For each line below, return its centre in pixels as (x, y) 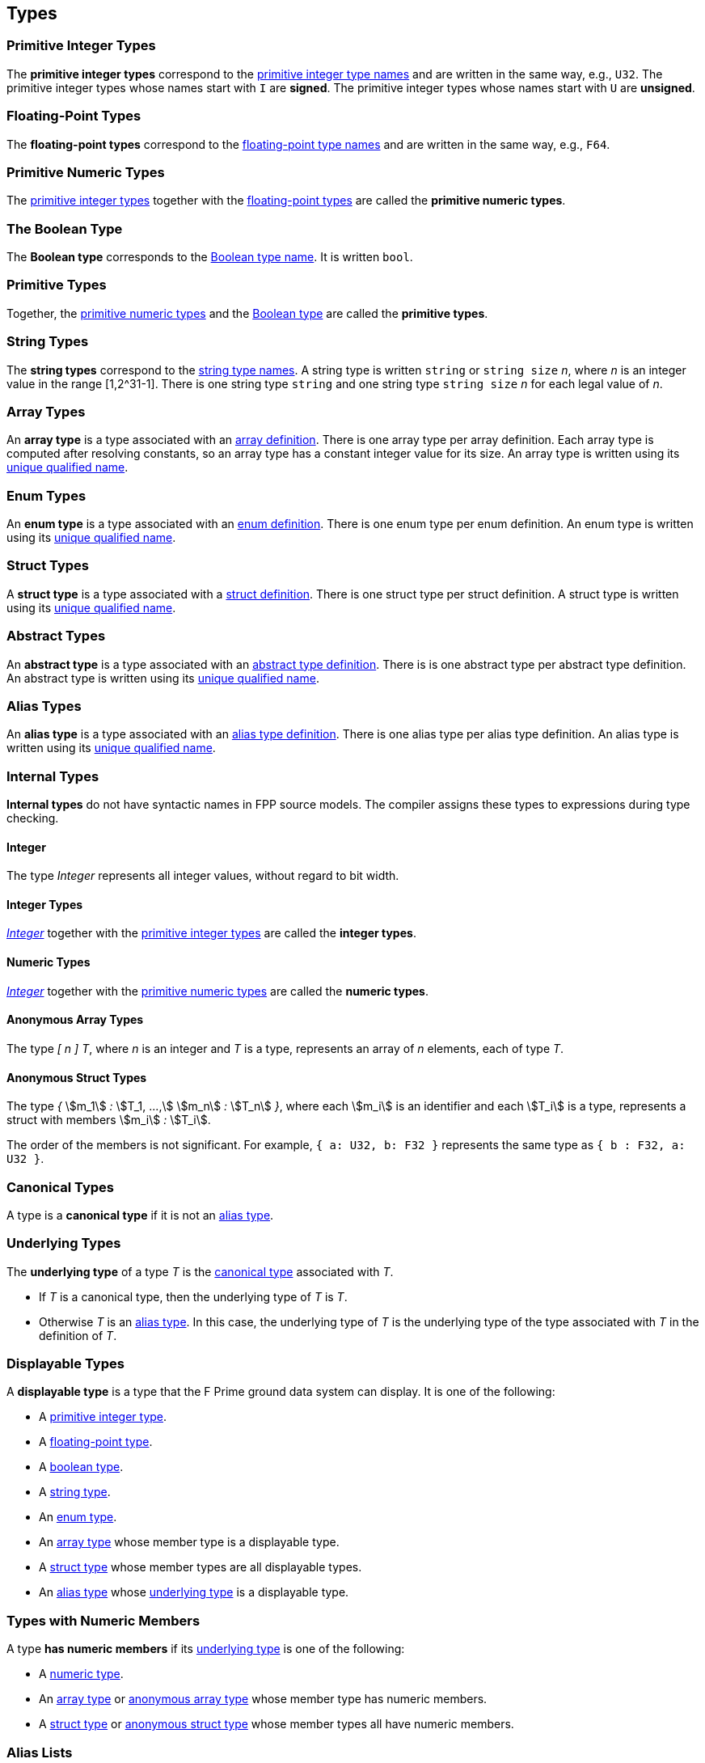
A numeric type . (81, 1674)
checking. (33, 818)
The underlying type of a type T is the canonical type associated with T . (200, 1271)
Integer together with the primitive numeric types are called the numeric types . (218, 991)
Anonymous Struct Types (77, 1077)
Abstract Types (56, 636)
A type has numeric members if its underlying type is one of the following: (206, 1649)
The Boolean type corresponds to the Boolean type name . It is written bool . (210, 257)
